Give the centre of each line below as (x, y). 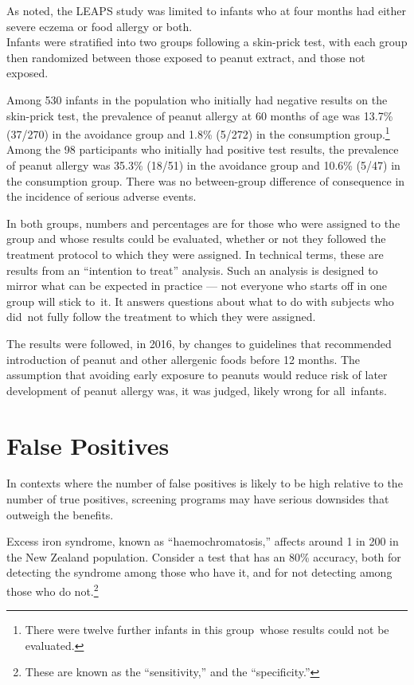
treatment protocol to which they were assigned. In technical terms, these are (195, 254)
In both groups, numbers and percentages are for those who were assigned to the (203, 223)
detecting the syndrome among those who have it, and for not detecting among (199, 572)
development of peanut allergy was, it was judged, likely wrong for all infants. (197, 390)
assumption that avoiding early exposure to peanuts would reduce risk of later (197, 375)
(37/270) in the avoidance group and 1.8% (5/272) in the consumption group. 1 (198, 133)
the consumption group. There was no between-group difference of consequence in (206, 180)
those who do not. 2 (53, 590)
